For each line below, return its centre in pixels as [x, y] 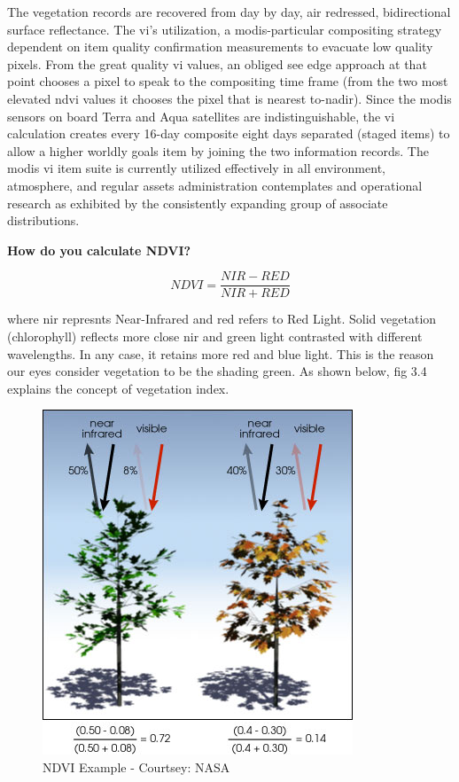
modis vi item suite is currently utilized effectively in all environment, [196, 168]
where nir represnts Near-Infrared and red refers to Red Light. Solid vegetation [222, 319]
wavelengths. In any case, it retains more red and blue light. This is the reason [221, 353]
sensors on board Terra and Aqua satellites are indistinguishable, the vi [201, 116]
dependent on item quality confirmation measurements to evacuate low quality [220, 47]
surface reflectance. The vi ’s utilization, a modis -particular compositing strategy [225, 29]
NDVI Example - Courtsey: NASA [136, 766]
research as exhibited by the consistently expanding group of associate [198, 203]
